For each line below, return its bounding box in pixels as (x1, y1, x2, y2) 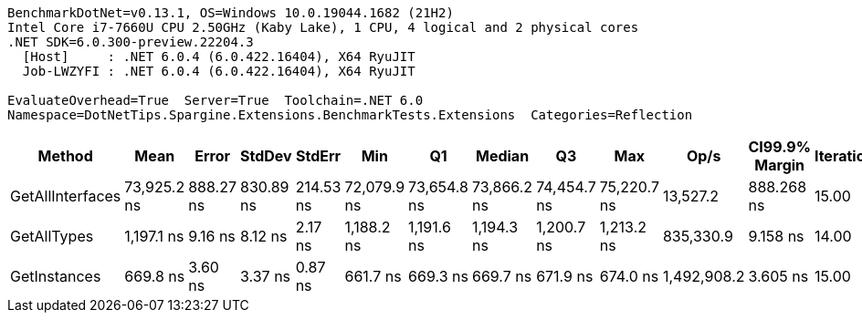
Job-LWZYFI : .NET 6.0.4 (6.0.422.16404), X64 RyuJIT (22, 64, 415, 78)
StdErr (295, 147, 342, 165)
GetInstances (10, 267, 101, 285)
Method (37, 147, 93, 165)
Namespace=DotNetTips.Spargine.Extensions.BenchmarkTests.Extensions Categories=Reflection (7, 108, 693, 122)
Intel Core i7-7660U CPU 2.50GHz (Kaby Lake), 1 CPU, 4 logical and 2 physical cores (7, 20, 639, 35)
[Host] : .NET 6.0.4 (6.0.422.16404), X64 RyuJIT (22, 49, 415, 64)
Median (476, 147, 530, 165)
